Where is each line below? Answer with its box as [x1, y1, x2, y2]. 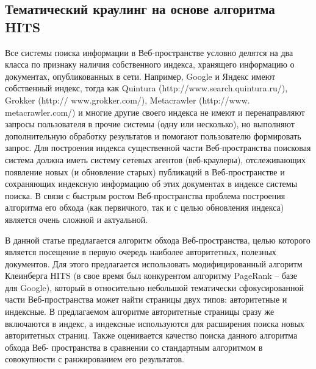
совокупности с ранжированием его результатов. [5, 353, 184, 365]
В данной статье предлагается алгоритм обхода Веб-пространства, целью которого [5, 233, 311, 246]
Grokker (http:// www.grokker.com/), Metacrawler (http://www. [5, 93, 250, 106]
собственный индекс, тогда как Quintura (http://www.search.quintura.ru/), [5, 82, 288, 94]
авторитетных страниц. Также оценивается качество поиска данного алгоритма [5, 329, 298, 342]
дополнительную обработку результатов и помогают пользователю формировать [5, 129, 301, 142]
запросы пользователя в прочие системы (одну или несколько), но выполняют [5, 118, 295, 130]
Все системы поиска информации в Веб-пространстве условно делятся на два [5, 46, 293, 58]
